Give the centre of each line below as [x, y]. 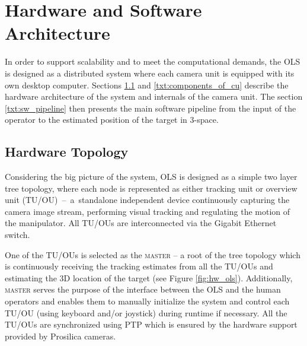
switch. [17, 235]
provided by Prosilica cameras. [60, 336]
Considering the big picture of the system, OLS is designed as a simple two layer [151, 177]
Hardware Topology [67, 152]
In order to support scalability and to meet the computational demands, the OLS [153, 61]
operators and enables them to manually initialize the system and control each [147, 301]
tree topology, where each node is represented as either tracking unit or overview [151, 188]
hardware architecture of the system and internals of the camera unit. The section [154, 96]
